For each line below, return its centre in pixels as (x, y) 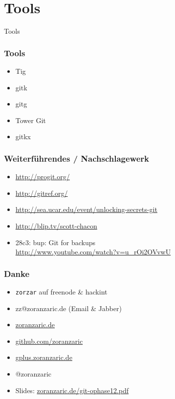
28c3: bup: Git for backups (55, 242)
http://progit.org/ (43, 177)
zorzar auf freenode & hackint (61, 291)
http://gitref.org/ (42, 193)
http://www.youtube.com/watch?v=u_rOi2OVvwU (93, 252)
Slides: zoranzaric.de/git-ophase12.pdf (72, 390)
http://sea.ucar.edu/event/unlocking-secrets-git (86, 209)
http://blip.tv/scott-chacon (56, 225)
